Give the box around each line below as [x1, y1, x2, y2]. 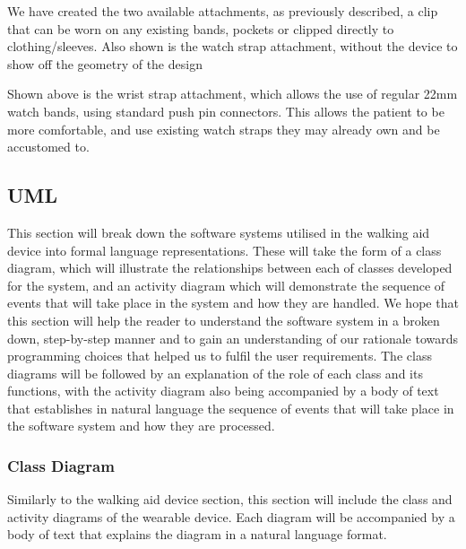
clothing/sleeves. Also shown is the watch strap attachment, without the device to [7, 37, 458, 56]
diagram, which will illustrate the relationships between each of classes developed [7, 258, 453, 277]
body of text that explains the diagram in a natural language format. [7, 525, 387, 544]
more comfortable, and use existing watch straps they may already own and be [7, 119, 440, 138]
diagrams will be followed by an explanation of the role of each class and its [7, 363, 423, 382]
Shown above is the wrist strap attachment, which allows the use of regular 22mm [7, 84, 458, 103]
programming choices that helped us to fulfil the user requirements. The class [7, 346, 432, 365]
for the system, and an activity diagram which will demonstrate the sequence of [7, 275, 445, 294]
